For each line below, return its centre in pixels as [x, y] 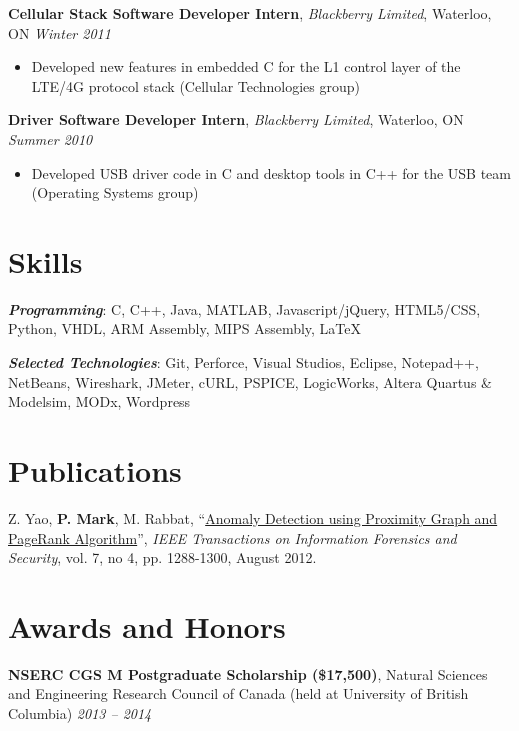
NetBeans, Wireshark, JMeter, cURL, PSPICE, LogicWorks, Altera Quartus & [250, 381]
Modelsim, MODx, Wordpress [99, 401]
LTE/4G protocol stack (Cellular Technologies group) [196, 85]
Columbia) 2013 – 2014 [80, 713]
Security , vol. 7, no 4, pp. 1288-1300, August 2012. [162, 557]
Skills [45, 260]
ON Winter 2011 [59, 32]
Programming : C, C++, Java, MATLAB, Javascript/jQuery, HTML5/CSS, [244, 308]
